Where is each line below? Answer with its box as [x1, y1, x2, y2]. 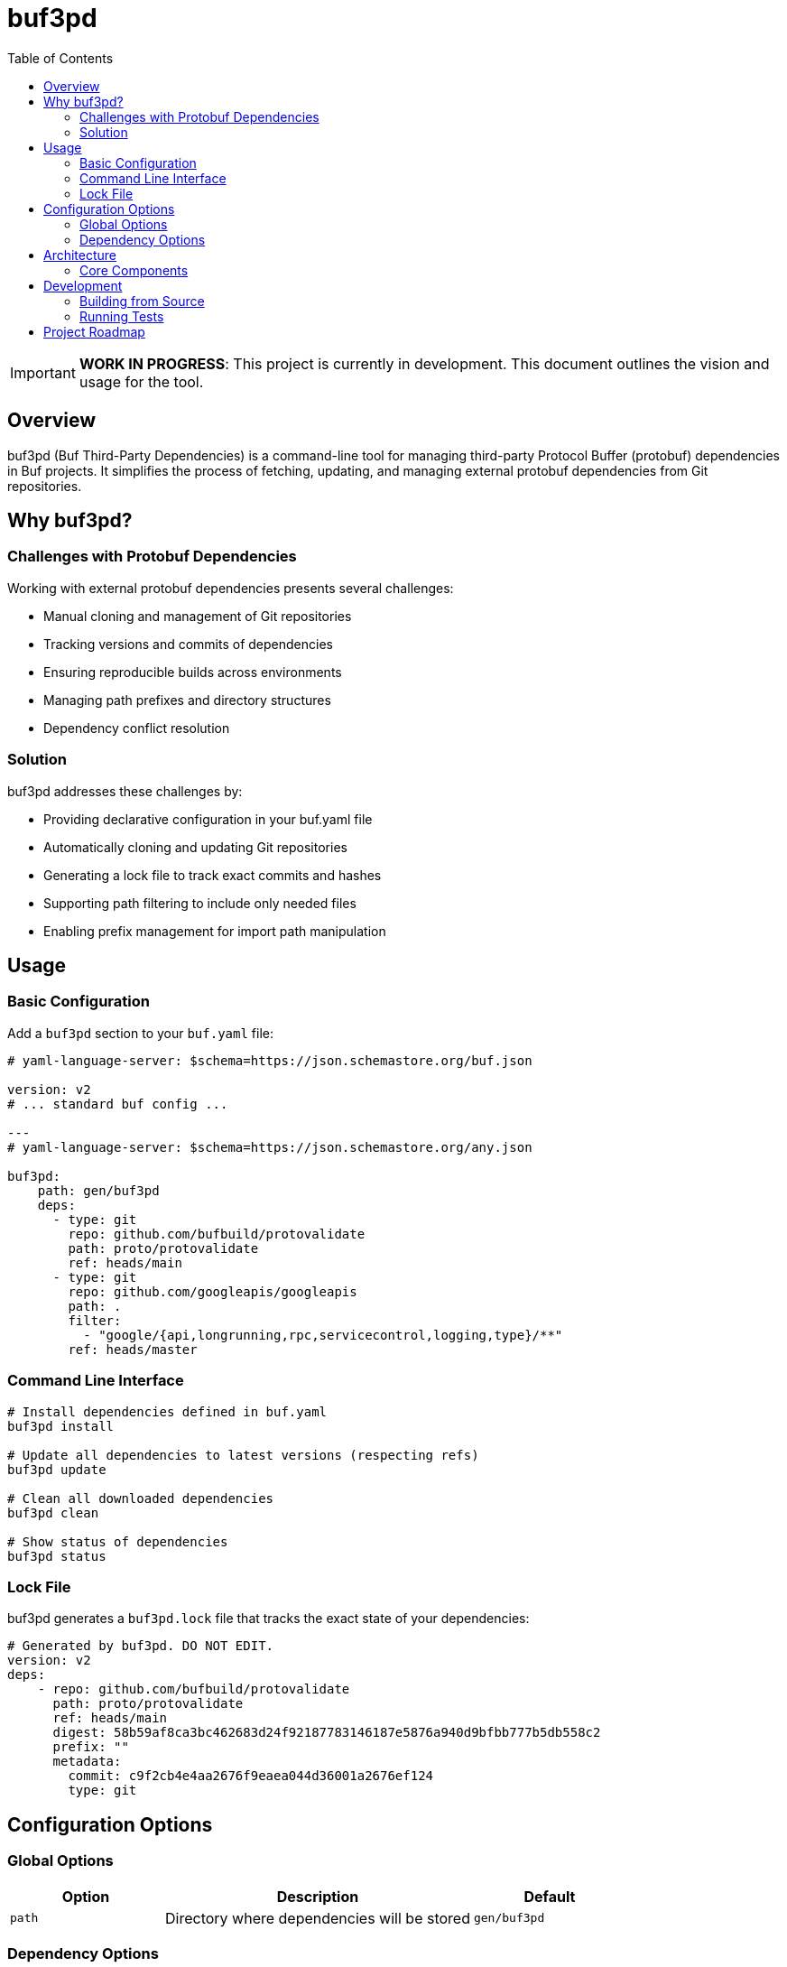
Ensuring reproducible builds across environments [43, 663, 342, 680]
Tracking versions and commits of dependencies [43, 636, 333, 652]
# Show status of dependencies [7, 1534, 228, 1549]
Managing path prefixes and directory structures [43, 691, 331, 708]
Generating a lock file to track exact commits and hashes [43, 867, 382, 883]
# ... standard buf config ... [7, 1096, 228, 1111]
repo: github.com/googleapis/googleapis [68, 1284, 357, 1299]
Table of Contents [7, 50, 114, 66]
